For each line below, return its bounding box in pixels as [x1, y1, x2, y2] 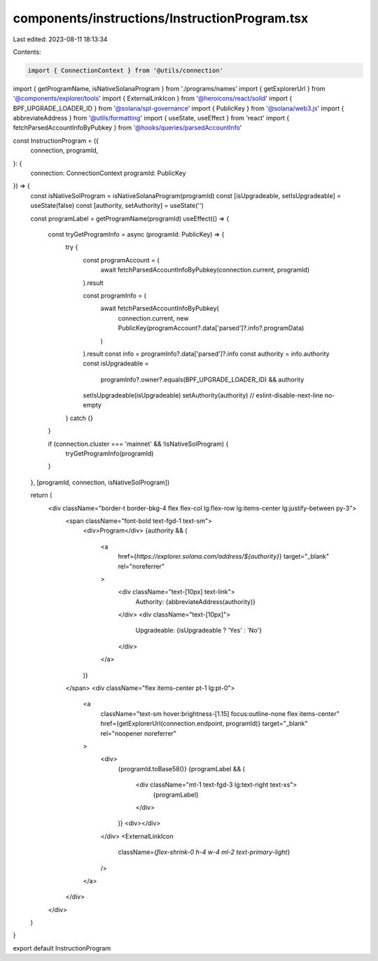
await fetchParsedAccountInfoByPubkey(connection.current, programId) [100, 266, 310, 274]
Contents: [13, 48, 41, 56]
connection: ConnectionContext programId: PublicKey [30, 169, 186, 178]
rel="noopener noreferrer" [100, 729, 177, 738]
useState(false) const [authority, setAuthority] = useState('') [30, 202, 204, 210]
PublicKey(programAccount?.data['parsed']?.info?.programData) [118, 324, 304, 332]
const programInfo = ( [83, 291, 146, 300]
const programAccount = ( [83, 255, 160, 264]
